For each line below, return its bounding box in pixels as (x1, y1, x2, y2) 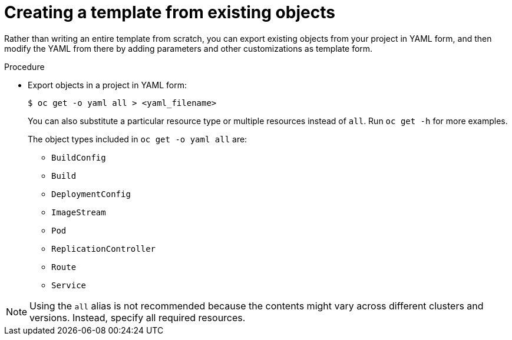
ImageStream (51, 207, 106, 217)
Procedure (4, 61, 45, 72)
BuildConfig (51, 152, 106, 162)
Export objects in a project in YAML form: (28, 79, 187, 90)
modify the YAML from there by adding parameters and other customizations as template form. (4, 43, 373, 54)
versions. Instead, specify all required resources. (29, 311, 246, 324)
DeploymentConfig (51, 189, 131, 199)
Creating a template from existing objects (4, 2, 335, 22)
